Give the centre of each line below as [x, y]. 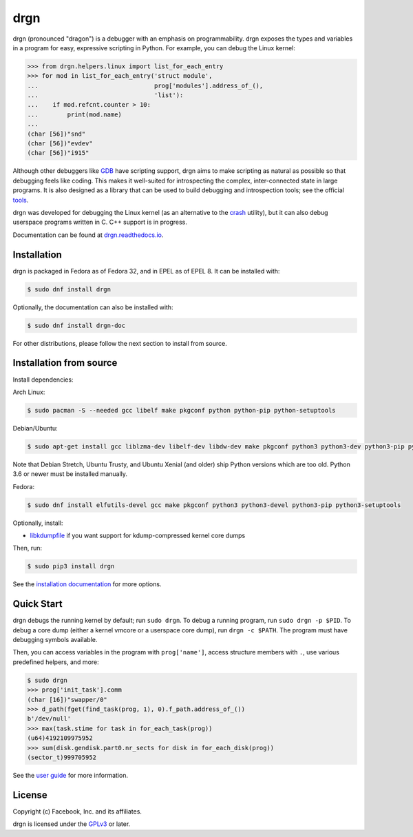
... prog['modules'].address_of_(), [145, 85]
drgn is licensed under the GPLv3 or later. [72, 824]
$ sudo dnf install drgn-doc [76, 325]
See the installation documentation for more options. [87, 584]
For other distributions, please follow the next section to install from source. [120, 343]
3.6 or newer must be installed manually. [70, 474]
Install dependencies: [43, 380]
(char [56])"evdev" [60, 144]
